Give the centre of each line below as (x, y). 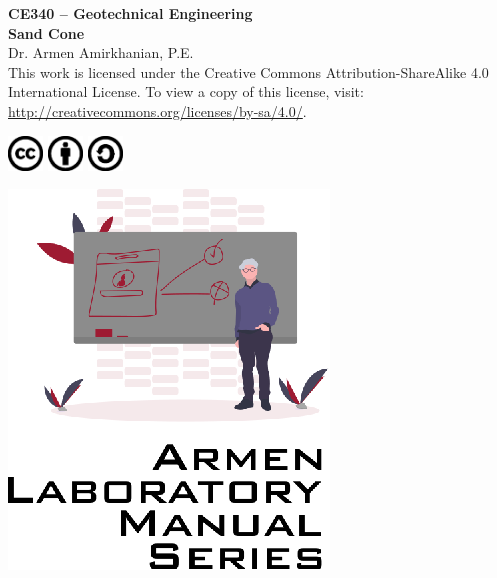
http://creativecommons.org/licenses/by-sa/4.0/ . (157, 110)
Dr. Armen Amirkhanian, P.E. (101, 52)
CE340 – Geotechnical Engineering (130, 13)
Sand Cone (46, 32)
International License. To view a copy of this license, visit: (186, 91)
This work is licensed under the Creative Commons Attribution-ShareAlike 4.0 (248, 71)
